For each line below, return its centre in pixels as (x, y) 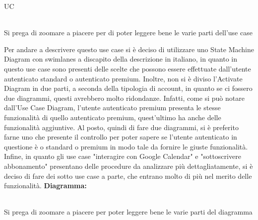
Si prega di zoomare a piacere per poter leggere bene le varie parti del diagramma (128, 212)
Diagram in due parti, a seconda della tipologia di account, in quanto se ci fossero (128, 88)
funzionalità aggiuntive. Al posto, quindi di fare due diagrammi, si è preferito (121, 127)
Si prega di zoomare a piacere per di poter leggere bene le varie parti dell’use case (128, 33)
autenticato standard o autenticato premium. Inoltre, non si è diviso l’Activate (123, 78)
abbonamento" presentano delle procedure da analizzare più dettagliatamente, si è (129, 166)
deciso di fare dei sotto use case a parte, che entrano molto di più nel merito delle (128, 176)
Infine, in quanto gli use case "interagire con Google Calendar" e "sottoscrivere (123, 156)
